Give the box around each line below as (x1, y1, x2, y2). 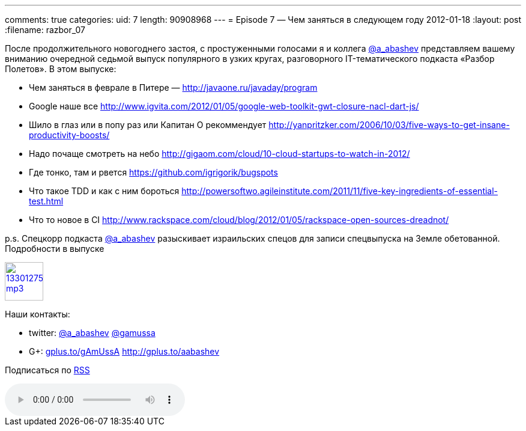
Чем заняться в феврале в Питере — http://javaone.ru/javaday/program (29, 82, 318, 93)
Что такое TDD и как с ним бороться (29, 186, 180, 196)
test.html (29, 196, 64, 206)
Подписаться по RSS (5, 365, 90, 375)
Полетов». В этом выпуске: (5, 64, 116, 74)
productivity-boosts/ (29, 130, 110, 140)
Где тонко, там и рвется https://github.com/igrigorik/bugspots (29, 167, 278, 177)
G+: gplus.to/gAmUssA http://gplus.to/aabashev (29, 346, 220, 356)
